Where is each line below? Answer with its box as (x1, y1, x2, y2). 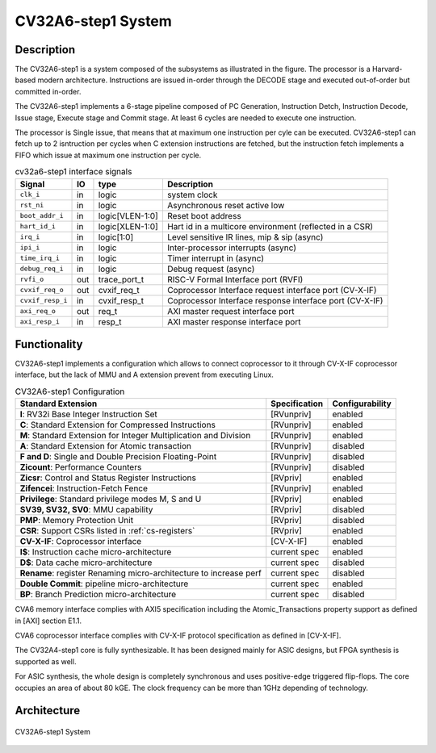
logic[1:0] (98, 231, 134, 242)
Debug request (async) (166, 263, 255, 274)
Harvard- (371, 65, 403, 74)
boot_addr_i (19, 211, 64, 220)
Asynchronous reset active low (166, 199, 285, 211)
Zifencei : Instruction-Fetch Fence (19, 483, 149, 494)
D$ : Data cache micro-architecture (19, 557, 153, 568)
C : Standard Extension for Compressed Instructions (19, 420, 216, 431)
